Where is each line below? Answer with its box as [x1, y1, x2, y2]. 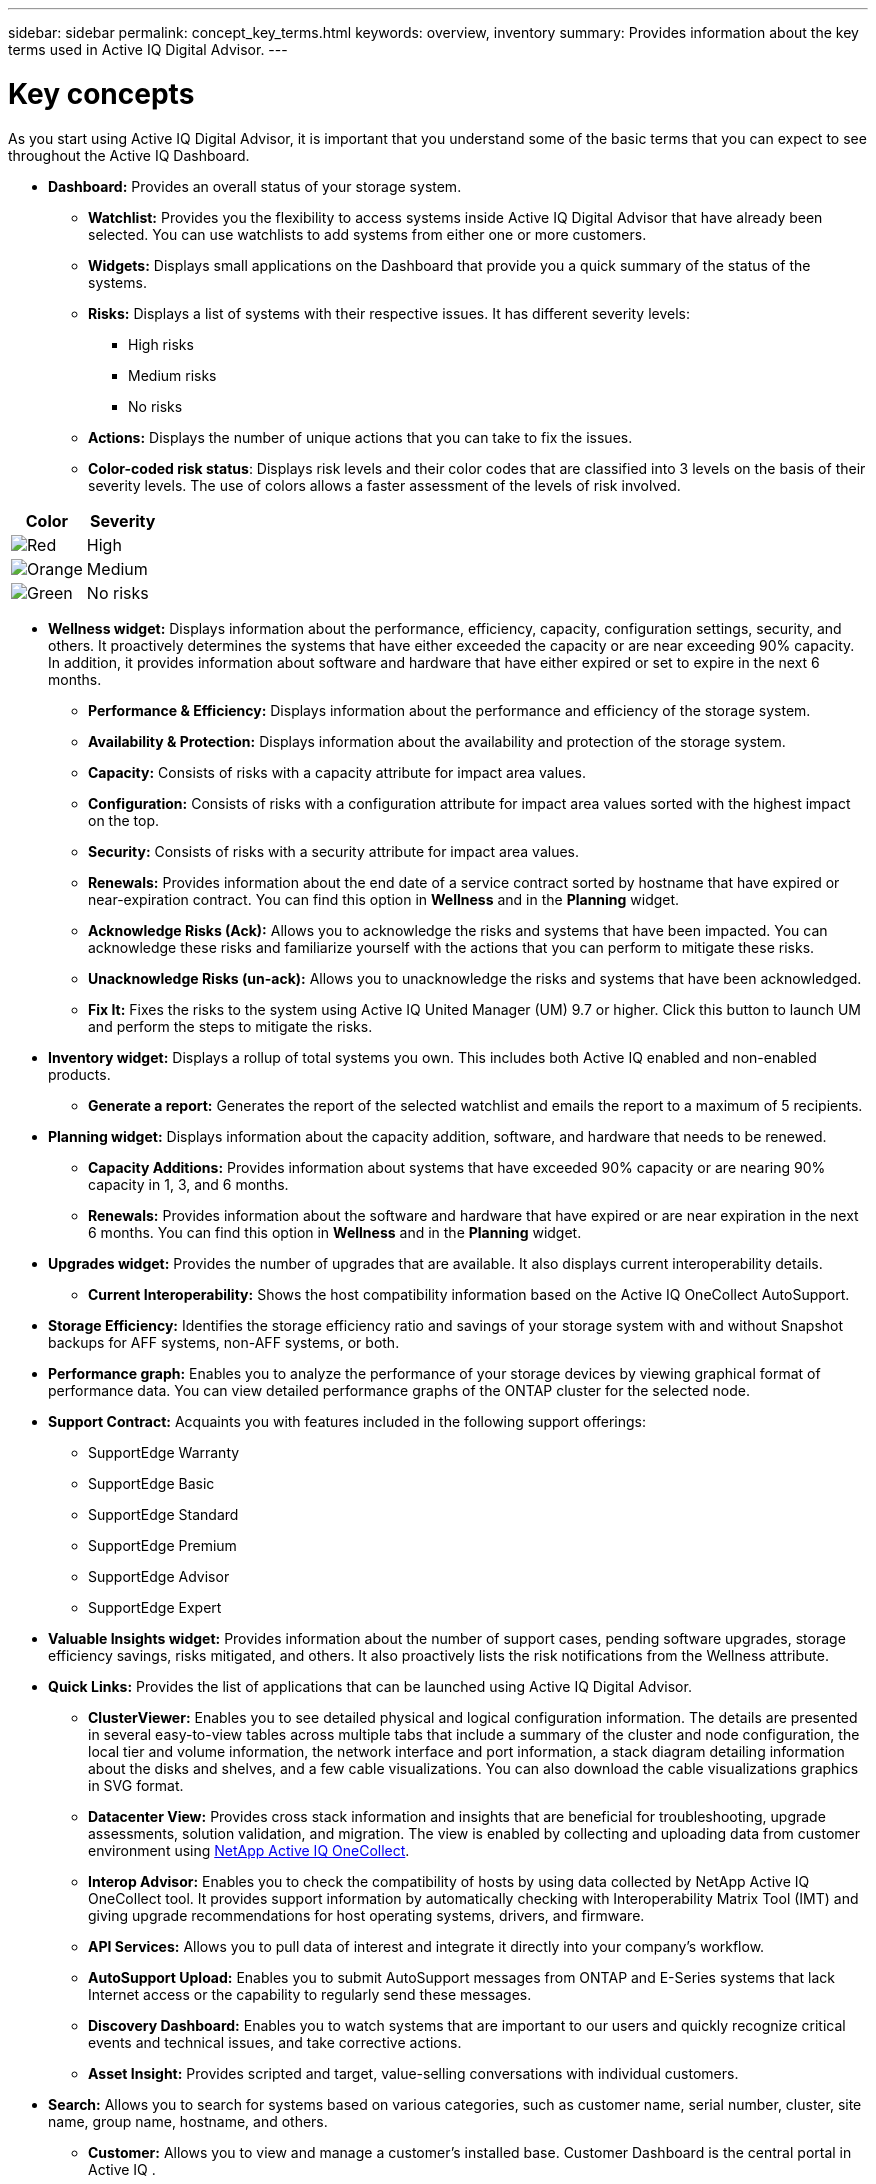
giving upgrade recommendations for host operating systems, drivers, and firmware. [88, 1906, 645, 1924]
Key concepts [8, 76, 195, 111]
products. [48, 1065, 111, 1083]
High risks [128, 335, 194, 353]
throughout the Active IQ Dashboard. [8, 146, 250, 164]
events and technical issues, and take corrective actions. [88, 2033, 462, 2051]
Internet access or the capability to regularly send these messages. [88, 1985, 532, 2003]
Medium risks [128, 366, 217, 384]
